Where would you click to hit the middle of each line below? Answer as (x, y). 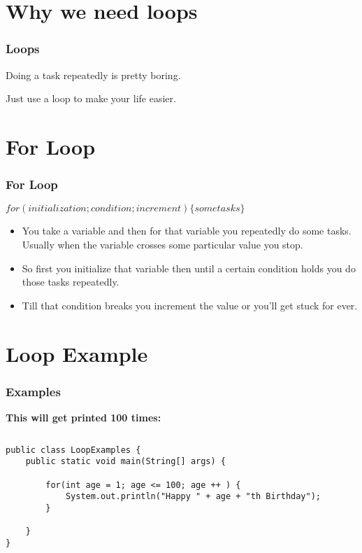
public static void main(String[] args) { (125, 462)
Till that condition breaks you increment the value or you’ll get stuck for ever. (190, 305)
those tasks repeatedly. (71, 282)
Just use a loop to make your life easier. (91, 98)
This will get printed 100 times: (84, 417)
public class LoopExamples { (73, 450)
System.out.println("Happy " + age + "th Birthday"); (193, 497)
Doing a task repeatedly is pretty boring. (93, 75)
